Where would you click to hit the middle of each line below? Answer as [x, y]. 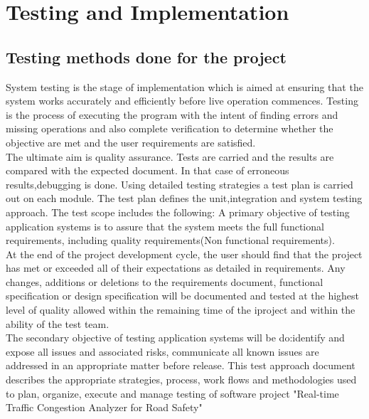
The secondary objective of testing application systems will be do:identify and [175, 338]
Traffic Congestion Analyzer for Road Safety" [104, 407]
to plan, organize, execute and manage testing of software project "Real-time [172, 393]
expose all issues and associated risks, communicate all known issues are [162, 351]
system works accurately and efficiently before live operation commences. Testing [182, 101]
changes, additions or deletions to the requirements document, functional [165, 281]
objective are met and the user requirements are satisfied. [131, 142]
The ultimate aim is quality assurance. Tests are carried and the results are [170, 156]
